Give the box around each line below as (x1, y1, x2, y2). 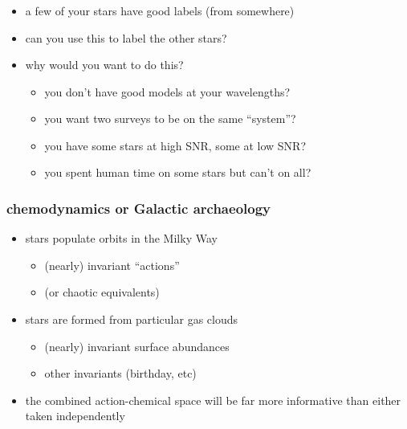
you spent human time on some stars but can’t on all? (44, 164, 311, 181)
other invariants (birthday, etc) (44, 365, 197, 382)
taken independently (25, 407, 125, 424)
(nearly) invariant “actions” (44, 256, 180, 273)
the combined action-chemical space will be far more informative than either (25, 391, 401, 408)
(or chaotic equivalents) (44, 284, 160, 300)
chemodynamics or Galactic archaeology (6, 198, 271, 218)
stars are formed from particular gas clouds (25, 311, 238, 328)
